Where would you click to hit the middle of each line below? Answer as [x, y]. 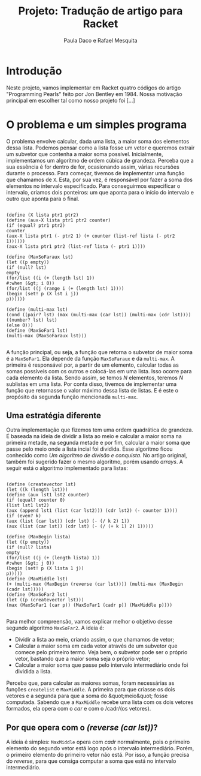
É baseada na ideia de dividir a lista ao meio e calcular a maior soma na [94, 436]
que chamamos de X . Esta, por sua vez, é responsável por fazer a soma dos [100, 179]
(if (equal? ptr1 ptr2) [36, 225]
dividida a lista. [33, 672]
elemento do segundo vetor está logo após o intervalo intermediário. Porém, [100, 748]
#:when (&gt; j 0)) [31, 563]
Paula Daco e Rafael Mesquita [100, 40]
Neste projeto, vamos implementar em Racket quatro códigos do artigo [94, 88]
